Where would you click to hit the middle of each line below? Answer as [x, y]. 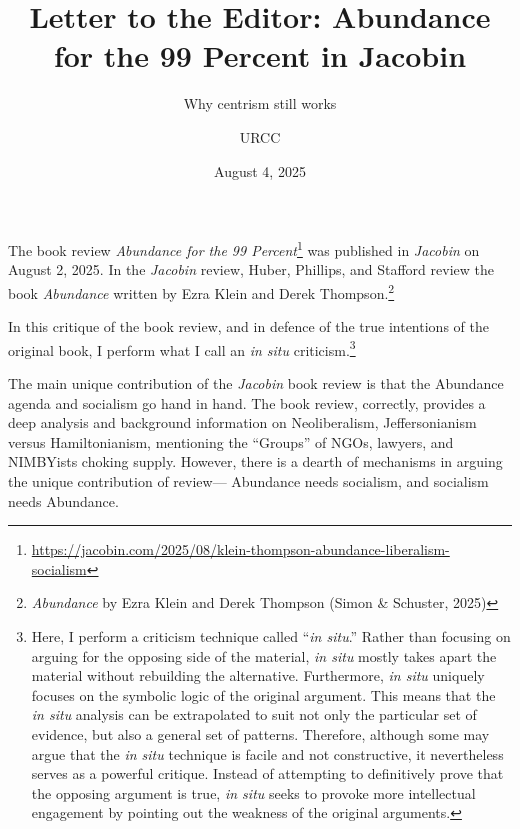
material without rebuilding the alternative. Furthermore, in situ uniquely [258, 675]
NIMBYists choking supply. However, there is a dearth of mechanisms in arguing [255, 461]
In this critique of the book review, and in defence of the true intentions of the [248, 326]
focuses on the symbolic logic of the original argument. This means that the [263, 694]
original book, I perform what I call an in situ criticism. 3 [182, 348]
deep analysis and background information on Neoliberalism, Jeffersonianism [242, 422]
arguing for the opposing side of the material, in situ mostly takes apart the [264, 655]
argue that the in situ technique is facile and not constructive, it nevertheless [267, 753]
